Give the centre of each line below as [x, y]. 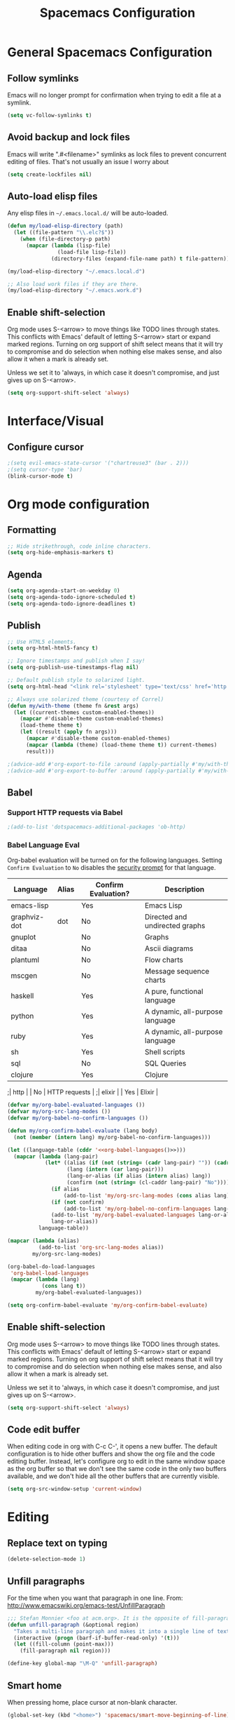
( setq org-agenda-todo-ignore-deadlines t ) [72, 604]
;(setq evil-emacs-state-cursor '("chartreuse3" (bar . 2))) [98, 463]
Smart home [35, 1685]
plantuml [25, 960]
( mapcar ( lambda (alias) [43, 1241]
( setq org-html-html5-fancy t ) [53, 648]
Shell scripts [165, 1052]
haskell [22, 996]
